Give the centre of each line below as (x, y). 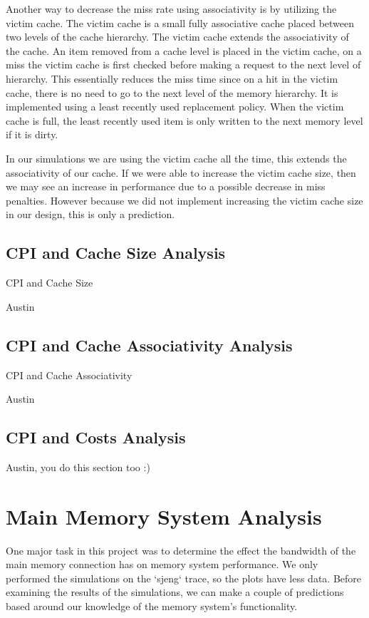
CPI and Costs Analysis (96, 437)
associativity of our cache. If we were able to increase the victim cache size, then (181, 172)
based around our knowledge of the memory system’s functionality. (152, 606)
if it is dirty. (32, 134)
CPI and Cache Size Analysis (116, 253)
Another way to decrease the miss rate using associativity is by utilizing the (171, 9)
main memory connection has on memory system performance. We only (162, 564)
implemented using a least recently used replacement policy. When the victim (175, 107)
